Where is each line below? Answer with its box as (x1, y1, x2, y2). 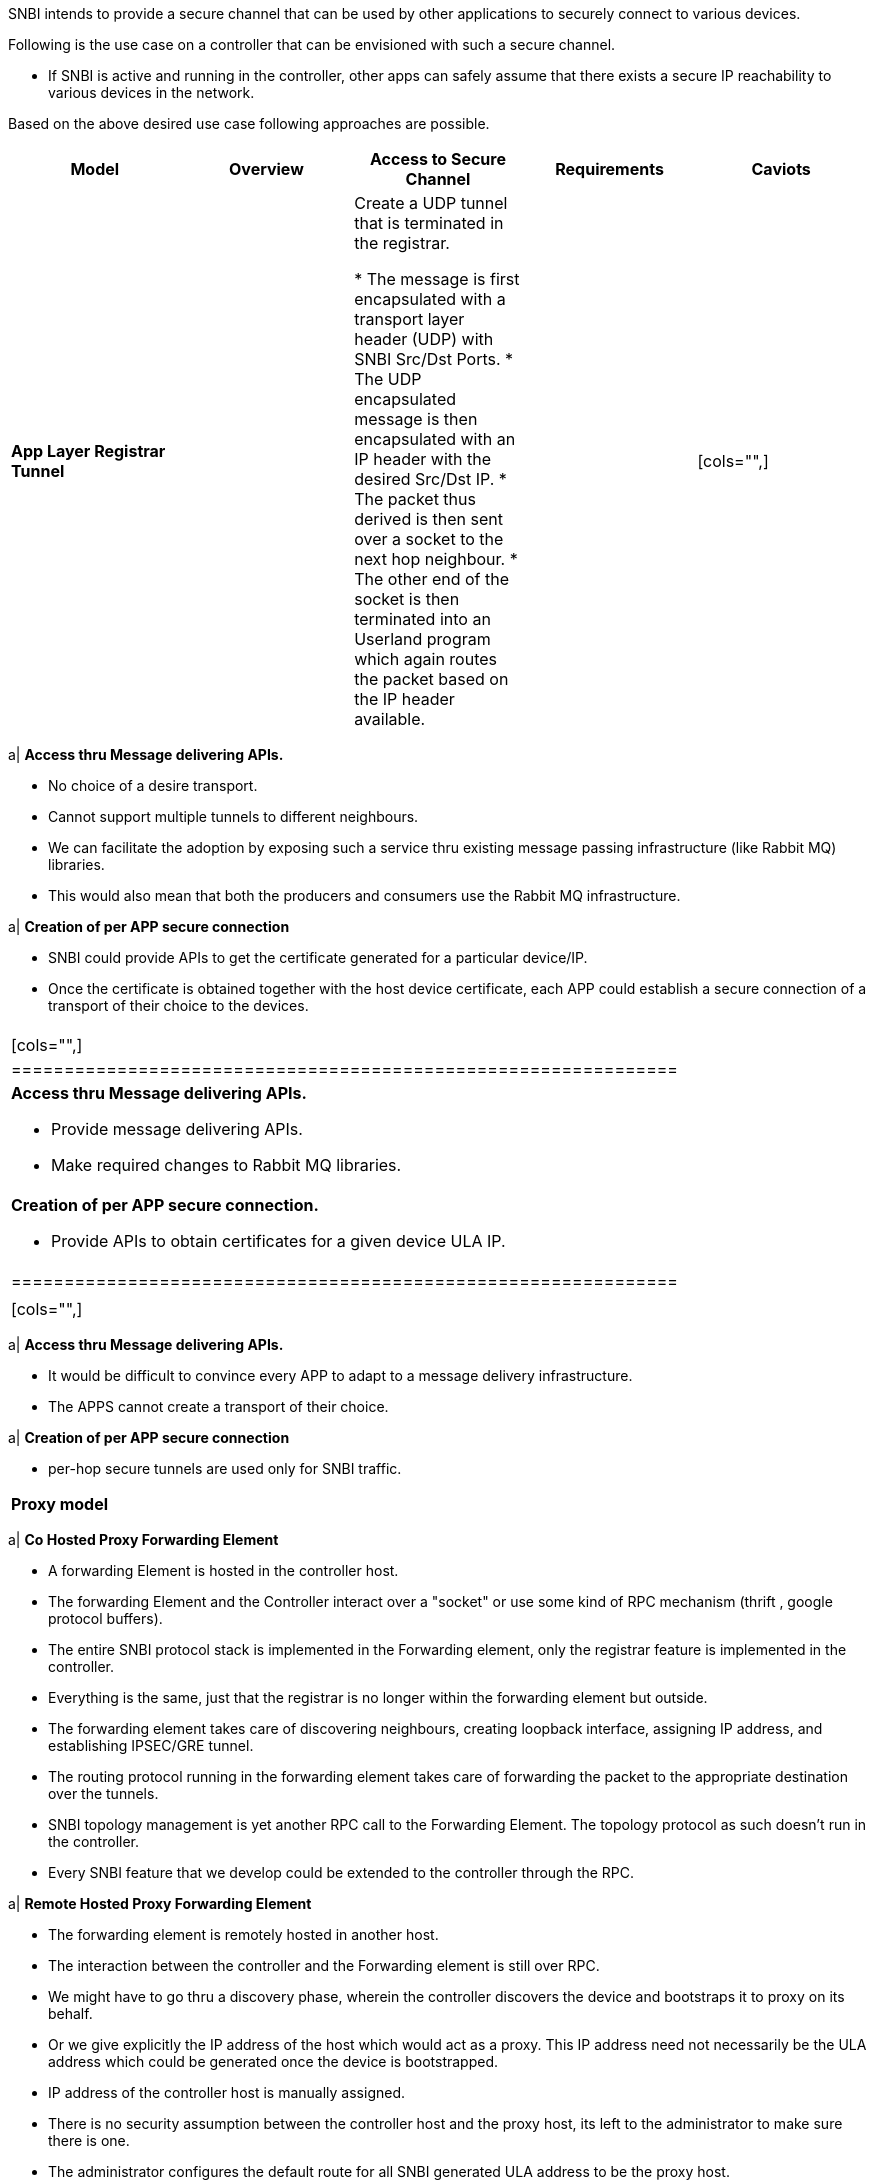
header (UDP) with (354, 329, 494, 349)
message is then (354, 409, 478, 429)
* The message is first (354, 269, 520, 289)
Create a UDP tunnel (354, 193, 508, 213)
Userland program (354, 629, 491, 649)
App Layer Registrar (11, 441, 166, 461)
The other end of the (354, 569, 510, 589)
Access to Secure (369, 149, 506, 169)
